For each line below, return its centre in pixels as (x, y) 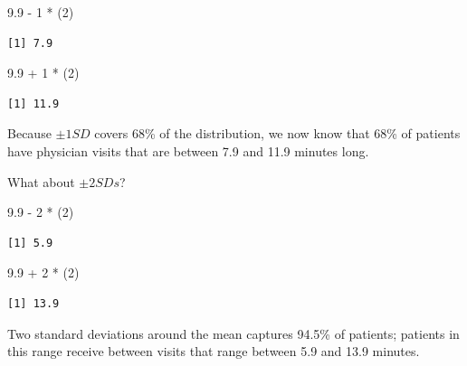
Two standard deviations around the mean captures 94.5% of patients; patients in (233, 333)
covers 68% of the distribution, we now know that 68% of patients (277, 133)
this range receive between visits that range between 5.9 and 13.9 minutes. (214, 351)
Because (29, 133)
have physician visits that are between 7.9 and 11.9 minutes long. (188, 150)
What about (41, 181)
